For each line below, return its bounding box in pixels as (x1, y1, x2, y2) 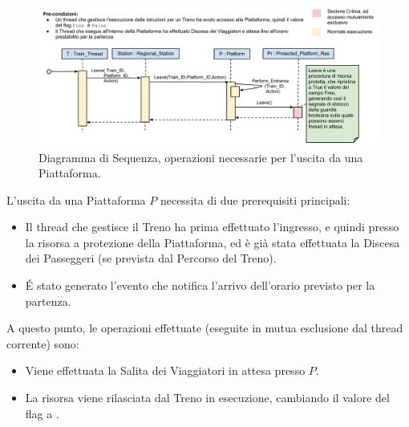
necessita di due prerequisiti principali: (160, 191, 350, 208)
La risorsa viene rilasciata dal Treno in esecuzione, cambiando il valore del (25, 389, 390, 406)
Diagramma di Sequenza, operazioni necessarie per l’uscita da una (38, 148, 363, 165)
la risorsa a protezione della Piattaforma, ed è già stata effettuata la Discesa (25, 234, 400, 250)
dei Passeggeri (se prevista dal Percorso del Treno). (25, 250, 277, 266)
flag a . (25, 405, 59, 421)
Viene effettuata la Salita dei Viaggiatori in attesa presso (25, 362, 306, 379)
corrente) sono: (6, 335, 79, 352)
